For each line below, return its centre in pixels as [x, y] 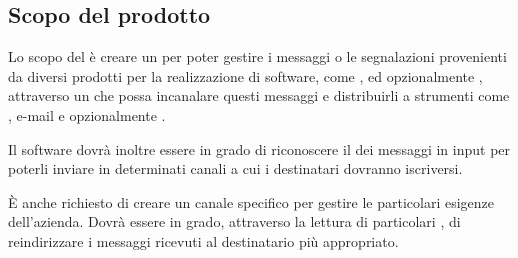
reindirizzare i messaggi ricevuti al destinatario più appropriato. [203, 240]
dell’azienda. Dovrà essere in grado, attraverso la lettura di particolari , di [234, 221]
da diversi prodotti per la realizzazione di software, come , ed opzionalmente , [245, 75]
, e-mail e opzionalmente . [87, 114]
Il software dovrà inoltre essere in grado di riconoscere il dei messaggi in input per [259, 148]
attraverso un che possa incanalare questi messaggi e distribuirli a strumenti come [259, 95]
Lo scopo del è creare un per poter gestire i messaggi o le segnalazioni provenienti [257, 56]
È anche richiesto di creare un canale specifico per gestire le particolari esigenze [251, 201]
